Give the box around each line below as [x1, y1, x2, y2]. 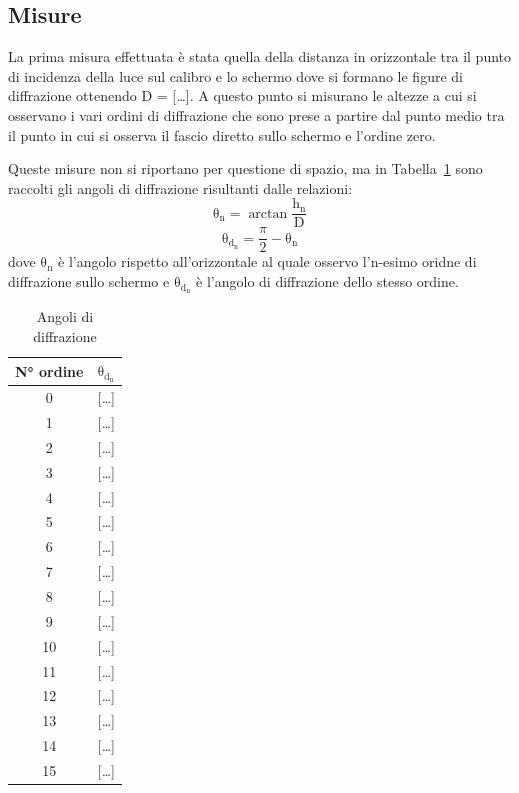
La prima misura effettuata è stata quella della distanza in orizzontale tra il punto [8, 46, 512, 67]
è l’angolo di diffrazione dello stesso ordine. [196, 271, 459, 292]
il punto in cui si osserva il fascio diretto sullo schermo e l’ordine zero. [8, 124, 436, 145]
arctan [248, 206, 288, 221]
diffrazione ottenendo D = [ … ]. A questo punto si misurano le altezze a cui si [8, 85, 477, 106]
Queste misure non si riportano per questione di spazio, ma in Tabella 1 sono [8, 158, 483, 179]
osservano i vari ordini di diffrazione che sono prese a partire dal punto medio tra [8, 104, 505, 125]
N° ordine [15, 360, 84, 381]
